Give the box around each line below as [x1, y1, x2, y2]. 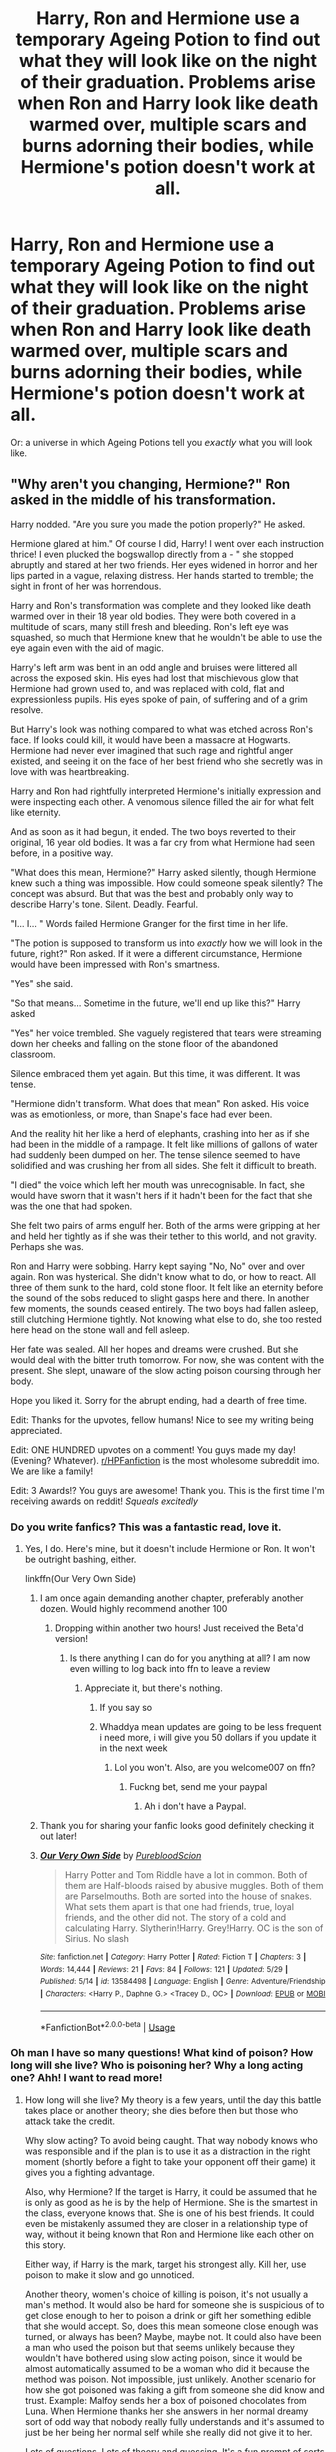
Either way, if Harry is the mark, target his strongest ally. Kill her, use [24, 2258, 307, 2270]
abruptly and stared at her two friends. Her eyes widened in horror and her [10, 558, 318, 571]
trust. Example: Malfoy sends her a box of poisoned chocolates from [24, 2394, 307, 2406]
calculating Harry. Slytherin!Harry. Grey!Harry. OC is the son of [64, 1922, 324, 1934]
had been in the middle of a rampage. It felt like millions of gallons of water [10, 1138, 318, 1150]
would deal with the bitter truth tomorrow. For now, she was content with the [10, 1353, 325, 1366]
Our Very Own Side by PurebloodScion [39, 1850, 202, 1862]
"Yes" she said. [10, 977, 73, 989]
